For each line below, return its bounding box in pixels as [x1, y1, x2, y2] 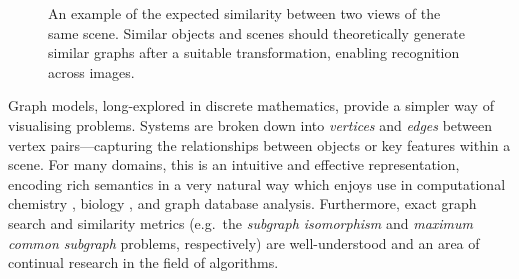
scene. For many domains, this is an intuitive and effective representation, [8, 154, 460, 175]
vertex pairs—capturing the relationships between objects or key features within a [8, 134, 511, 155]
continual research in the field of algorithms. [8, 252, 279, 273]
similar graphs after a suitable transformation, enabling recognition [48, 42, 460, 63]
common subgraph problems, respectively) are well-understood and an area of [8, 232, 480, 253]
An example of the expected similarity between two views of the [48, 3, 441, 23]
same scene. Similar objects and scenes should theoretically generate [48, 22, 466, 43]
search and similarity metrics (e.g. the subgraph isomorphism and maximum [8, 212, 474, 233]
